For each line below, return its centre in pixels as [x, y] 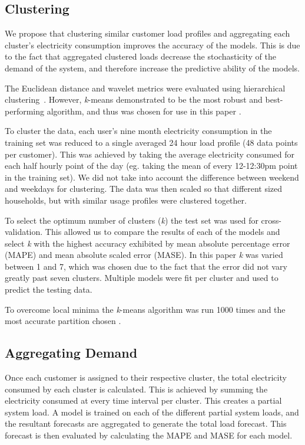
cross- [271, 220]
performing [24, 111]
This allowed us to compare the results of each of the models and [163, 232]
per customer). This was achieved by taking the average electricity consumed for [150, 154]
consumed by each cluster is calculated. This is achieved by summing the [136, 389]
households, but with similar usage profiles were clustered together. [126, 200]
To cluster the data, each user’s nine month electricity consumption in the [138, 131]
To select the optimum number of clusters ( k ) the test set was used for [132, 220]
